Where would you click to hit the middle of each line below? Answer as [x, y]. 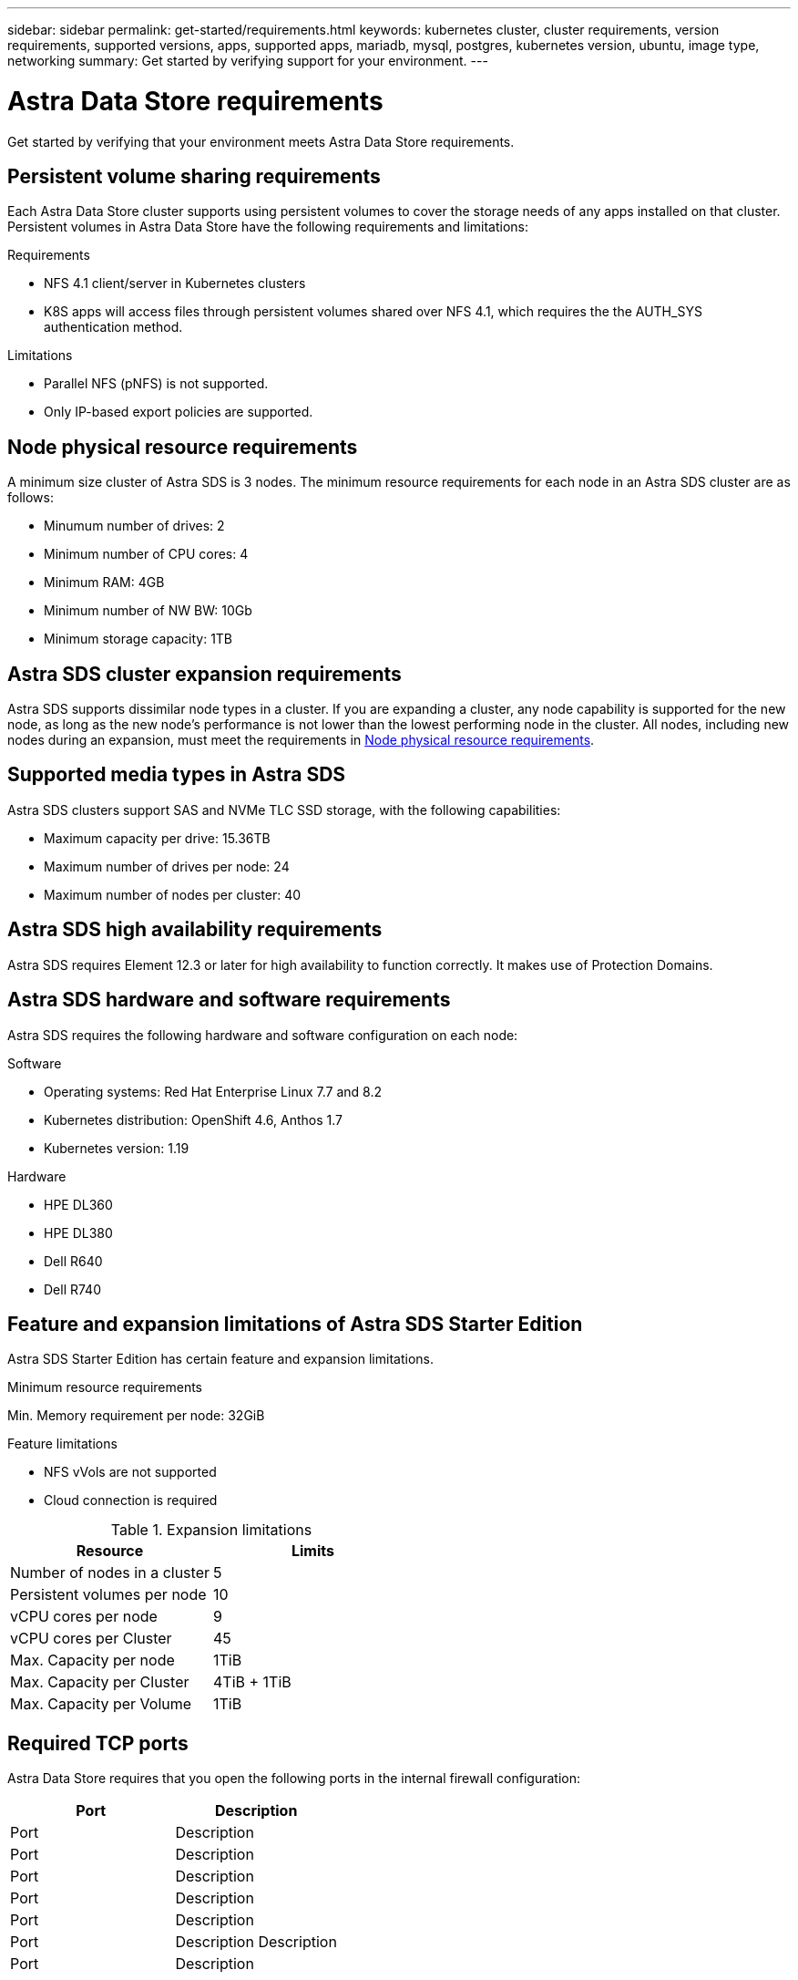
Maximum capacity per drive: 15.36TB [157, 838]
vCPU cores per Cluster [91, 1639]
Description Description [256, 1942]
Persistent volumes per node [108, 1595]
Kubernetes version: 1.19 [117, 1148]
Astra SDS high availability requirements [195, 930]
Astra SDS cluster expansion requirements [205, 674]
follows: [31, 498]
